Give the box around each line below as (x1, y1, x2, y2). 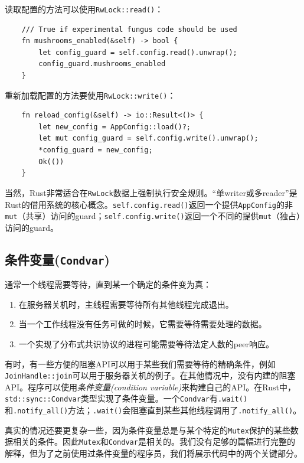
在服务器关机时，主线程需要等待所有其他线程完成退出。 (18, 298, 234, 310)
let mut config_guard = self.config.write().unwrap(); (38, 134, 259, 143)
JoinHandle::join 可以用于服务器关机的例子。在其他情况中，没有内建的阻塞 (5, 369, 296, 382)
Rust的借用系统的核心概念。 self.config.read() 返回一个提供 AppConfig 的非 (5, 198, 293, 210)
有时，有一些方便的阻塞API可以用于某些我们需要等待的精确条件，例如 (5, 357, 276, 370)
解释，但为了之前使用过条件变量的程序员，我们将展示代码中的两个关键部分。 (5, 447, 302, 459)
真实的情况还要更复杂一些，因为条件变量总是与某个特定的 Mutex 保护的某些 (5, 423, 290, 436)
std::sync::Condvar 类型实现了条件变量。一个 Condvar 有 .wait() (5, 392, 248, 405)
